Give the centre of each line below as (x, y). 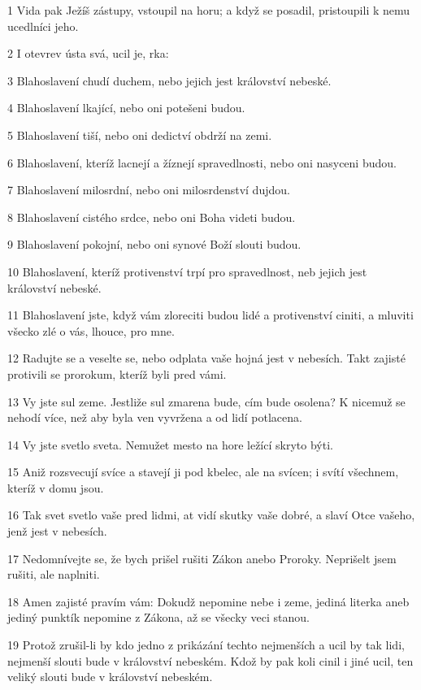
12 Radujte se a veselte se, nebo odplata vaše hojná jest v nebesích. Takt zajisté (206, 358)
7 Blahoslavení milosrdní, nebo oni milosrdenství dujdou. (149, 190)
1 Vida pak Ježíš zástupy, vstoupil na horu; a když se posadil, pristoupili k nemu (209, 10)
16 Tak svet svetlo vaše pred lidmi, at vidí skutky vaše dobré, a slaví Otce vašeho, (211, 515)
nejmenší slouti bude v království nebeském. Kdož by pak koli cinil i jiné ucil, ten (210, 660)
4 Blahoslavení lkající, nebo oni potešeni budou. (126, 108)
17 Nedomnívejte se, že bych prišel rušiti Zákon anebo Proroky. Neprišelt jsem (202, 558)
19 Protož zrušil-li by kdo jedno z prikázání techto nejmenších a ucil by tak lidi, (206, 645)
